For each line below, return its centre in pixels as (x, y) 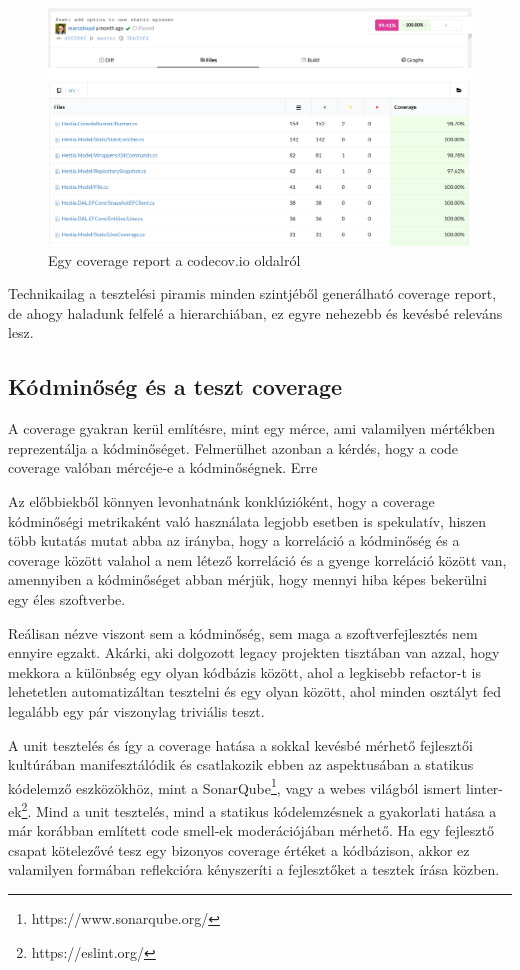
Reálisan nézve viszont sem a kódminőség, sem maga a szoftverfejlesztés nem (243, 632)
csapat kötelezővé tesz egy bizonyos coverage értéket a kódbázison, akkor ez (239, 849)
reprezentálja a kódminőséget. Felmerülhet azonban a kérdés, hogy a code (233, 447)
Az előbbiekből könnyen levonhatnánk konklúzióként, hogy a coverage (221, 501)
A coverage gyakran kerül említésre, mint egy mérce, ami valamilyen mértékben (252, 428)
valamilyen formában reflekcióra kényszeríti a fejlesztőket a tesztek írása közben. (254, 869)
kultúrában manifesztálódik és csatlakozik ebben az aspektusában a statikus (241, 764)
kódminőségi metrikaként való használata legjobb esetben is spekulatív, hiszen (247, 520)
